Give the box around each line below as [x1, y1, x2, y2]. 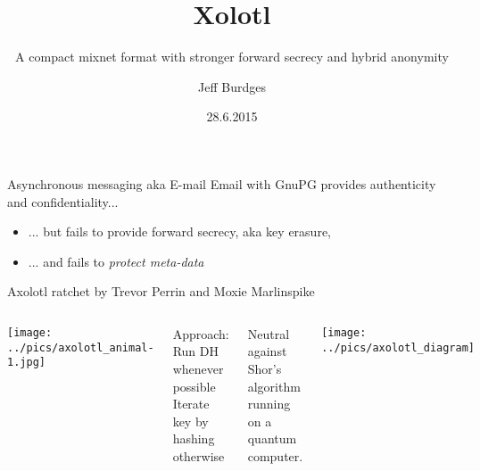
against [247, 342, 287, 360]
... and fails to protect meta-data [28, 252, 204, 270]
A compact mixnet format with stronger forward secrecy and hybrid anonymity [15, 47, 449, 66]
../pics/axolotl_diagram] [321, 341, 475, 354]
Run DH [172, 342, 219, 360]
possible [172, 376, 216, 395]
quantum [247, 429, 297, 448]
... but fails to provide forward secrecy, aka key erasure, [28, 222, 331, 241]
